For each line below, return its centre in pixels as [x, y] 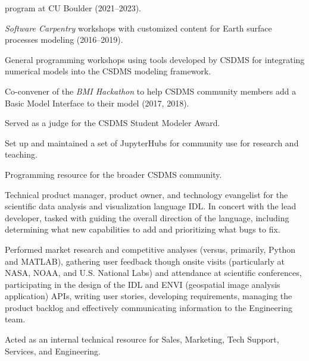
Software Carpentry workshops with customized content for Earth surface [138, 28]
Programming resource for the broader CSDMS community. [113, 174]
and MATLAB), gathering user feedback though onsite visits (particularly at [145, 261]
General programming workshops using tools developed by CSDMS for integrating [155, 59]
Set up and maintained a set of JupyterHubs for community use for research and [152, 142]
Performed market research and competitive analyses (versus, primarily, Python [150, 249]
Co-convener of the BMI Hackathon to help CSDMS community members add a [151, 91]
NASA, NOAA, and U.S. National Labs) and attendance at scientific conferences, [153, 273]
